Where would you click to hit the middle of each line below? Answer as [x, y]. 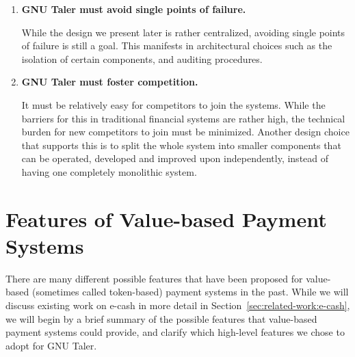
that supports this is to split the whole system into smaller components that [181, 145]
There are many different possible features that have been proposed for [154, 278]
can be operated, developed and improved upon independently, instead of [175, 158]
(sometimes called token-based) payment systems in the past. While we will [190, 292]
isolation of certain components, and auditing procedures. [142, 58]
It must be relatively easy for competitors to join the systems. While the [173, 104]
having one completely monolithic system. [109, 171]
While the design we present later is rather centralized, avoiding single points [183, 32]
